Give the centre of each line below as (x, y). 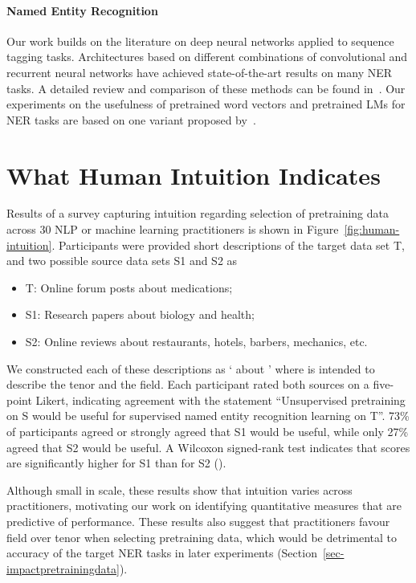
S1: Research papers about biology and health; (140, 314)
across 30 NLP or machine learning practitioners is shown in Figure (173, 229)
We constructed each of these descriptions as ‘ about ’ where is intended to (191, 368)
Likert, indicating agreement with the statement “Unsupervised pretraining (220, 400)
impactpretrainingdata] (63, 568)
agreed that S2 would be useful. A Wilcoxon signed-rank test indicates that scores (208, 447)
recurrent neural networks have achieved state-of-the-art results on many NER (200, 72)
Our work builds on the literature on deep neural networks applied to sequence (200, 41)
